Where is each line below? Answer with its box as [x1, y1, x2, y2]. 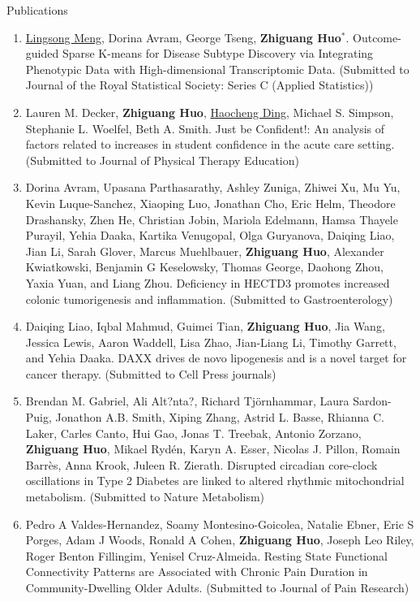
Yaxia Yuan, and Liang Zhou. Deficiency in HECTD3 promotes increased [25, 274, 390, 291]
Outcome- [353, 28, 401, 45]
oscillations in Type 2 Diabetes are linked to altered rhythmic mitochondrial [25, 472, 405, 489]
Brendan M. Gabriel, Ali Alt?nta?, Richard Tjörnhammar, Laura [25, 392, 349, 409]
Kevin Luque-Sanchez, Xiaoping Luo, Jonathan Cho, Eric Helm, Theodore [25, 194, 396, 211]
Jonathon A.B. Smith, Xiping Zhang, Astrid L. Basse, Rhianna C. [55, 409, 384, 426]
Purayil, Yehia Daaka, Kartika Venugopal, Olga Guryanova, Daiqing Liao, [25, 227, 395, 244]
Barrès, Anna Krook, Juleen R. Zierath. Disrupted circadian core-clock [25, 456, 378, 473]
